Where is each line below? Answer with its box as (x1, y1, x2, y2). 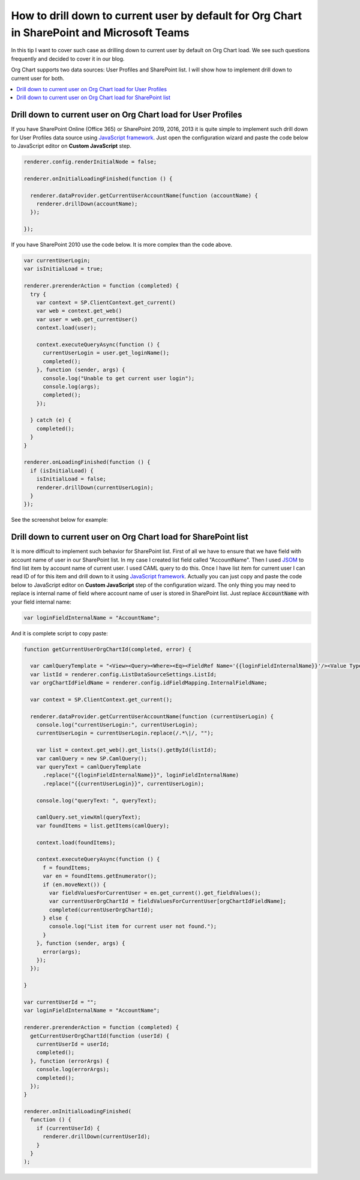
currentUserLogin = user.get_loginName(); (43, 349, 170, 357)
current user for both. (11, 74, 65, 82)
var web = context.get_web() (36, 307, 122, 315)
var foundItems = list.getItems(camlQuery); (36, 822, 170, 829)
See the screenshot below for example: (11, 516, 108, 524)
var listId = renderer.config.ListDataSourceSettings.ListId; (30, 671, 217, 678)
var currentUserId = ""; (23, 999, 97, 1005)
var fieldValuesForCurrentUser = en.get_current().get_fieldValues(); (49, 889, 261, 896)
